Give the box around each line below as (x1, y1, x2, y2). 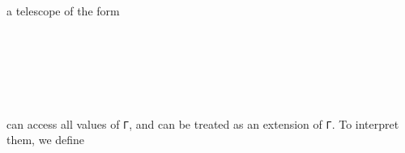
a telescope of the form (6, 2, 120, 19)
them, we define (6, 131, 85, 148)
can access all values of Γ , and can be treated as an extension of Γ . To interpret (6, 115, 399, 132)
